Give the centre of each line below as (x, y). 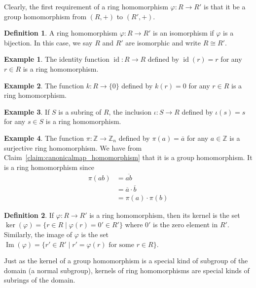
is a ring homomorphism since (49, 167)
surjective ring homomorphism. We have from (73, 147)
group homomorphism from (45, 16)
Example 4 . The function (44, 138)
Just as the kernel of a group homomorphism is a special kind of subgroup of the (126, 261)
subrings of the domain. (40, 280)
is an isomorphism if (183, 33)
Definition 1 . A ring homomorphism (61, 33)
